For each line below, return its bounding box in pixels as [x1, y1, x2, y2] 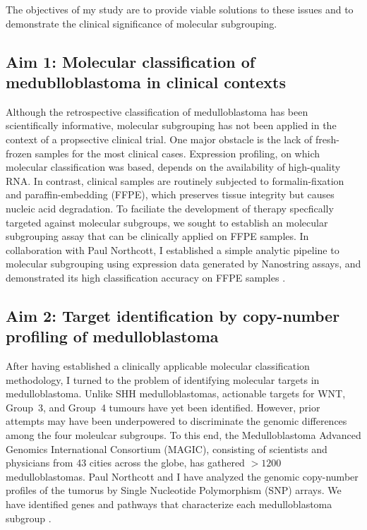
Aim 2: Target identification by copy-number [6, 304, 340, 326]
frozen [6, 145, 32, 160]
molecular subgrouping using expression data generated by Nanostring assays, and [6, 256, 361, 271]
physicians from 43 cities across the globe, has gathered [6, 455, 245, 470]
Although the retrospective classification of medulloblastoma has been [6, 104, 308, 119]
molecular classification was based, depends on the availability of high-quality [6, 159, 341, 174]
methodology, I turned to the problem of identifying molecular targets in [6, 372, 320, 387]
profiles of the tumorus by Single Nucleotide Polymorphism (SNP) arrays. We [6, 483, 342, 498]
